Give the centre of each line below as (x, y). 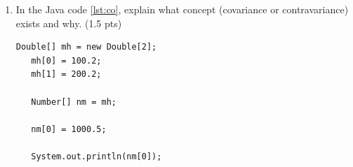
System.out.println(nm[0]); (96, 156)
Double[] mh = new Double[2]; (86, 47)
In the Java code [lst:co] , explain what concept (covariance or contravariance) (182, 9)
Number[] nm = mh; (74, 102)
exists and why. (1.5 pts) (69, 23)
